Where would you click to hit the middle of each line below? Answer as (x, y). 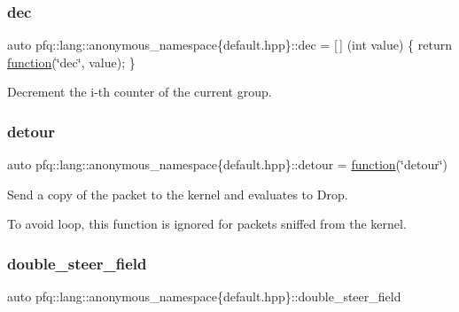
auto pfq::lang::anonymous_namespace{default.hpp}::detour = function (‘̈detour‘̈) (227, 164)
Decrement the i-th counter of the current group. (140, 92)
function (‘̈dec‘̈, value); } (71, 62)
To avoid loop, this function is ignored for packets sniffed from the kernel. (207, 224)
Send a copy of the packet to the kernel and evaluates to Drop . (178, 194)
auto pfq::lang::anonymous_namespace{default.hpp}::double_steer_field (204, 296)
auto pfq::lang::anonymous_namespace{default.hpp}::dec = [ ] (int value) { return (229, 45)
